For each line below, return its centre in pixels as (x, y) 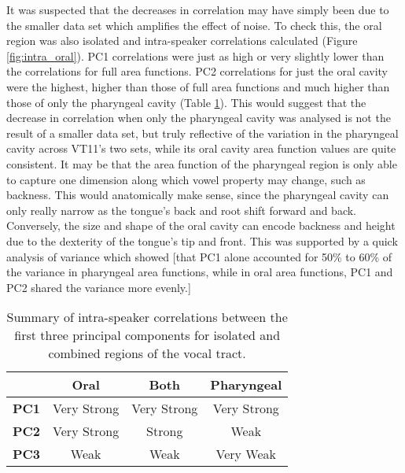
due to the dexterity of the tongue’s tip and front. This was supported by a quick (202, 240)
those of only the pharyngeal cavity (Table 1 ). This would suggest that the (186, 102)
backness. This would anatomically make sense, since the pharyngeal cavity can (198, 195)
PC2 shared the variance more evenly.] (99, 287)
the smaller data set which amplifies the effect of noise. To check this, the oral (194, 25)
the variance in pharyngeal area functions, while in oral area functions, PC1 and (200, 272)
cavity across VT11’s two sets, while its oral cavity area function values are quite (201, 148)
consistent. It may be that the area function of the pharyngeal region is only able (202, 163)
